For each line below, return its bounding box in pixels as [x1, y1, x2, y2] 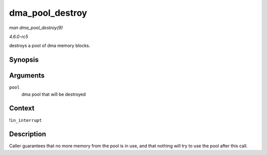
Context [9, 104, 35, 113]
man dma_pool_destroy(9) [9, 25, 63, 31]
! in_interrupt [9, 117, 42, 123]
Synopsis [9, 56, 39, 64]
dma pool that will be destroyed [21, 91, 86, 97]
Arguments [9, 72, 45, 80]
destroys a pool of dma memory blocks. [9, 42, 90, 49]
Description [9, 130, 46, 138]
